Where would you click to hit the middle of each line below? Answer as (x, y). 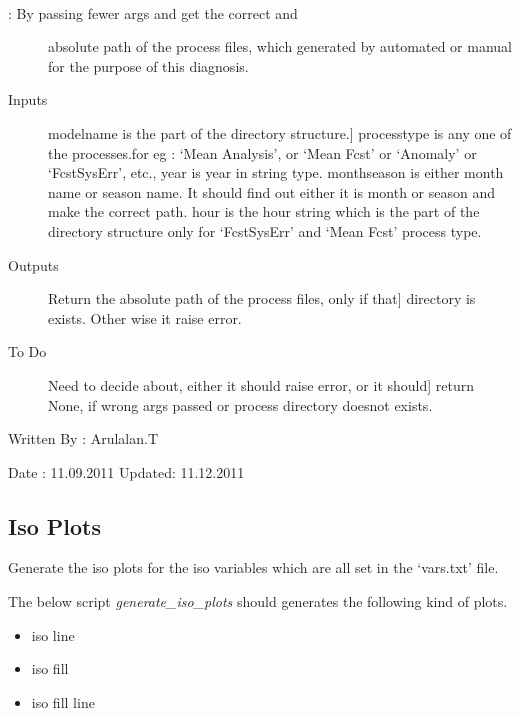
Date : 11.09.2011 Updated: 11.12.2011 (126, 471)
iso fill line (63, 701)
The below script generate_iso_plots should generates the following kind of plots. (258, 601)
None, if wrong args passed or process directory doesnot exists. (240, 404)
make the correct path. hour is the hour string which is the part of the (264, 211)
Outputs (33, 264)
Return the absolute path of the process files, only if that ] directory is (262, 298)
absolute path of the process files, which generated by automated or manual (280, 46)
